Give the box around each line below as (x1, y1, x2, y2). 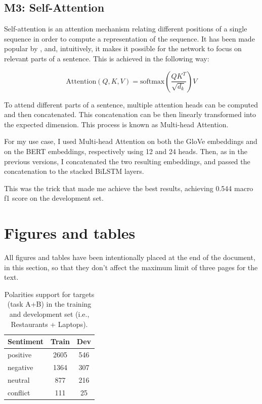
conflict (8, 387, 30, 397)
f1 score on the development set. (4, 193, 104, 203)
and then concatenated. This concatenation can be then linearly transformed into (4, 109, 256, 120)
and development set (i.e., (9, 309, 90, 319)
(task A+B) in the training (7, 299, 92, 309)
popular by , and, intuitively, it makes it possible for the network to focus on (4, 43, 242, 54)
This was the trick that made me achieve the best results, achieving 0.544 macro (4, 182, 253, 193)
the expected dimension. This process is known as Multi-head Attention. (4, 119, 229, 129)
